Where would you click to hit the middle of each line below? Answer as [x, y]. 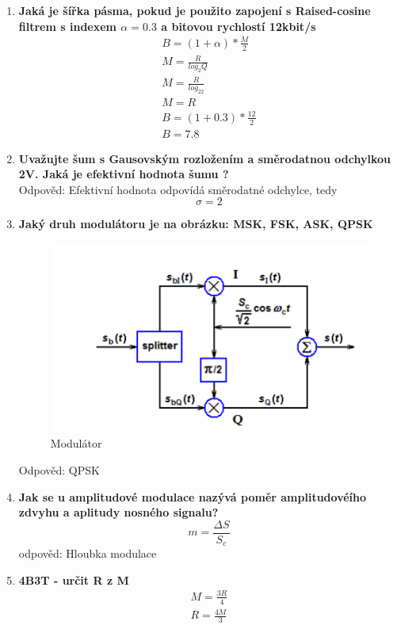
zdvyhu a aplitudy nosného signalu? [118, 512]
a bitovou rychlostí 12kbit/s [239, 26]
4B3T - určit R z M [74, 579]
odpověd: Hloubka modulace [88, 553]
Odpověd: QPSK [59, 469]
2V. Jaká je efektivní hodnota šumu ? [124, 174]
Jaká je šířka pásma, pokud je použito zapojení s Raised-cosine [195, 10]
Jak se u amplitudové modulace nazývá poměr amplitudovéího [193, 496]
